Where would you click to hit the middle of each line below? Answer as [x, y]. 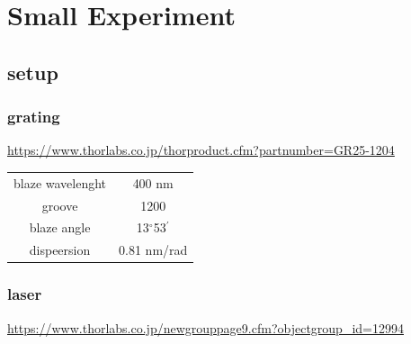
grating [34, 117]
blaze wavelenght [60, 182]
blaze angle [60, 227]
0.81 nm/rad [153, 250]
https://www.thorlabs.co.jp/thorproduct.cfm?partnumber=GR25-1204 [201, 150]
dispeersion [60, 250]
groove [60, 205]
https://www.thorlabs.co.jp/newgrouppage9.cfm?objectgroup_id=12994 [205, 327]
